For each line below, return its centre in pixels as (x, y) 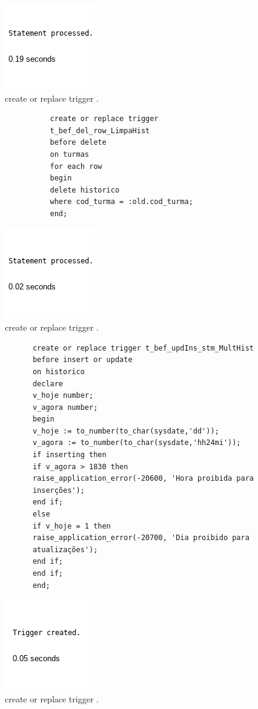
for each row (76, 166)
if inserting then (69, 455)
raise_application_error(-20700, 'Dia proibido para (141, 538)
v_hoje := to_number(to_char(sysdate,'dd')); (126, 431)
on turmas (69, 154)
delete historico (85, 190)
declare (48, 384)
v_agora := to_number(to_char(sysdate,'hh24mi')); (137, 443)
